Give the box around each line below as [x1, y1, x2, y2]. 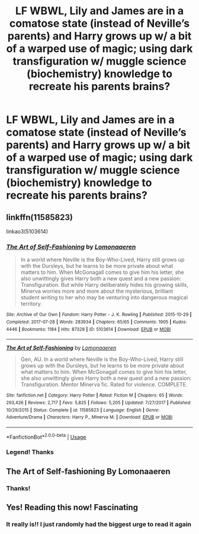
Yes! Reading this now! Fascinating [6, 503, 138, 513]
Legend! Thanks [6, 448, 54, 456]
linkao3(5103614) [6, 228, 49, 235]
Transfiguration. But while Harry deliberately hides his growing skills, [20, 282, 188, 289]
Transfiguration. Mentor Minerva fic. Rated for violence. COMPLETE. [20, 381, 188, 388]
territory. [20, 300, 43, 308]
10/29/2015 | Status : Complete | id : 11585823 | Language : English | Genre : [6, 407, 160, 413]
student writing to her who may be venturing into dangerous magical [20, 294, 188, 301]
